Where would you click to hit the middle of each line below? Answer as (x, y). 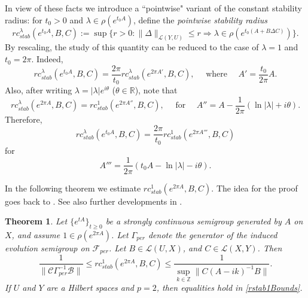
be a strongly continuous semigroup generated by (193, 221)
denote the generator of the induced (213, 234)
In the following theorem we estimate (73, 188)
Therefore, (24, 119)
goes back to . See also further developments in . (94, 201)
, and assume (36, 234)
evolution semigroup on (47, 247)
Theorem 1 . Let (36, 221)
